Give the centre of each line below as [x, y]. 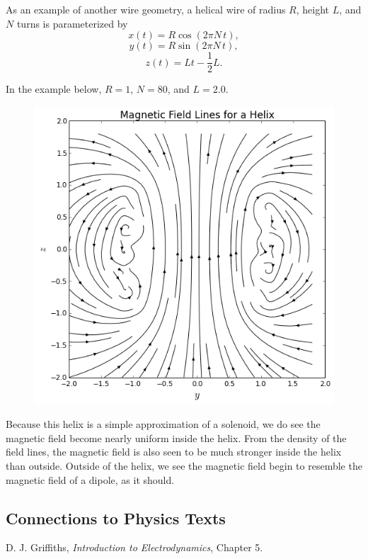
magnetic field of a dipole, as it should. [90, 479]
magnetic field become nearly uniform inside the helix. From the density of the [176, 437]
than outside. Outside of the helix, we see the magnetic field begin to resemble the [184, 465]
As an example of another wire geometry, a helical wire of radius [146, 9]
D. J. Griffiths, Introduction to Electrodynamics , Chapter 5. [134, 547]
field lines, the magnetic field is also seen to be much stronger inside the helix [174, 452]
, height [313, 9]
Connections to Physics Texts [116, 518]
